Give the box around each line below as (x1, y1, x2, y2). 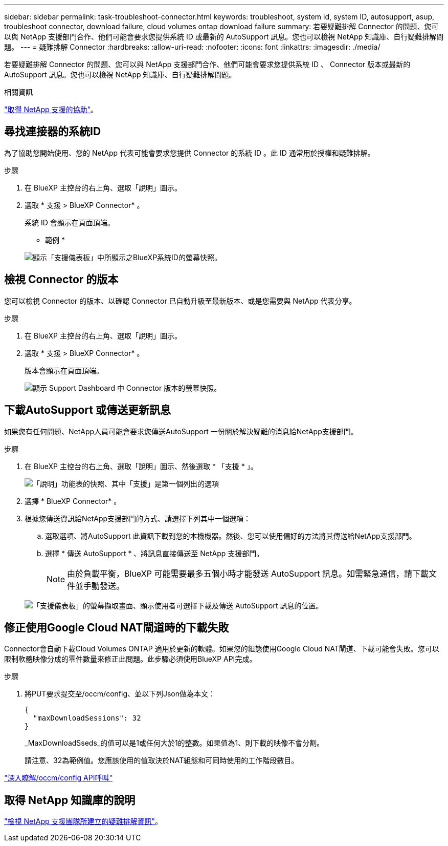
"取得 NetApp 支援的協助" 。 (4, 105, 98, 114)
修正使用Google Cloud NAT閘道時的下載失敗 (4, 621, 229, 634)
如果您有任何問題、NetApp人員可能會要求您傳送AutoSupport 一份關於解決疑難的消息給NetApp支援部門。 (4, 427, 358, 436)
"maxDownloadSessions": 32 (33, 714, 141, 723)
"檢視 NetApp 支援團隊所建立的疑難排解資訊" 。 (4, 817, 163, 826)
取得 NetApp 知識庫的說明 (4, 793, 136, 807)
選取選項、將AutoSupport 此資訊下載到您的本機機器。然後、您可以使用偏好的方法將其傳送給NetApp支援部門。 (45, 531, 416, 540)
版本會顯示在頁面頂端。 (25, 366, 103, 375)
